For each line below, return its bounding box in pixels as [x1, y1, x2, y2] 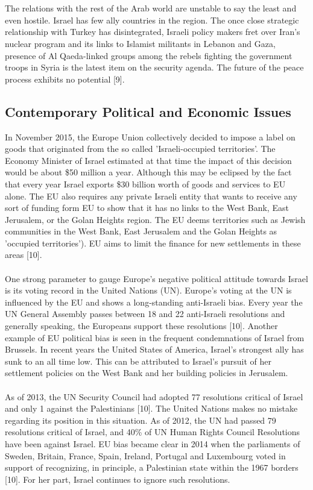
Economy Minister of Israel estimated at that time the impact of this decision [5, 154, 292, 166]
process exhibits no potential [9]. [5, 72, 125, 85]
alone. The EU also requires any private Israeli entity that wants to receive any [5, 189, 297, 202]
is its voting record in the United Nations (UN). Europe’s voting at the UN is [5, 284, 292, 297]
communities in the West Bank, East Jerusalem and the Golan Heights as [5, 225, 277, 237]
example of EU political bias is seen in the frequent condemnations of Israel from [5, 331, 305, 344]
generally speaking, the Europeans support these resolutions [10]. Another [5, 319, 278, 332]
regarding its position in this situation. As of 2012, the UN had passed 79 [5, 413, 276, 426]
